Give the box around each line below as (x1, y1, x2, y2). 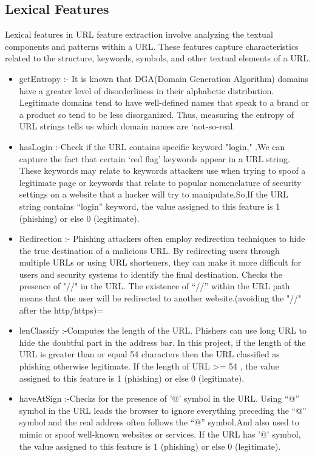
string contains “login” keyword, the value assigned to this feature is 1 (19, 199, 280, 212)
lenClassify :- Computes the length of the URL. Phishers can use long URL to (19, 324, 307, 337)
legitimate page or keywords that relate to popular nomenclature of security (19, 176, 302, 188)
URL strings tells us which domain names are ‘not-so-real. (19, 120, 235, 132)
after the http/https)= (19, 303, 103, 316)
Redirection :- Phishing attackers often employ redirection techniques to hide (19, 232, 305, 245)
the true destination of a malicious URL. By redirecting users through (19, 244, 280, 256)
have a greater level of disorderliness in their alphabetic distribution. (19, 84, 274, 97)
